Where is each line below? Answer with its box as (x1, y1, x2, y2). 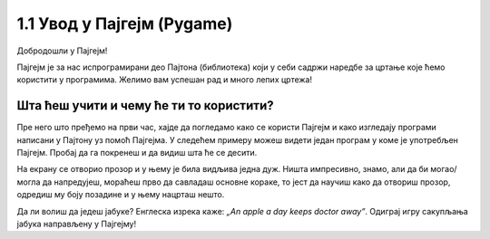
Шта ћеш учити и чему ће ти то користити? (16, 98, 274, 113)
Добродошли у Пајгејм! (16, 45, 108, 56)
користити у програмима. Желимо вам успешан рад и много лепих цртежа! (16, 74, 313, 85)
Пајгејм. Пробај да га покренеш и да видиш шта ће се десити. (16, 148, 258, 158)
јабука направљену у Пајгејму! (16, 218, 136, 229)
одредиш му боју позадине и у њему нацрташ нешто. (16, 189, 225, 200)
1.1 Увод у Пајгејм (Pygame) (16, 14, 233, 33)
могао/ (430, 164, 457, 175)
